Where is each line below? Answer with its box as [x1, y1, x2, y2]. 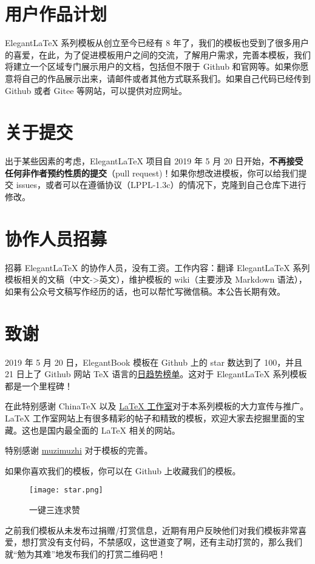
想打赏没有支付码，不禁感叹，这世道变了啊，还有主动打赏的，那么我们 [21, 535, 302, 548]
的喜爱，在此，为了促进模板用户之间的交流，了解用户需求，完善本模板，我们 [5, 48, 311, 61]
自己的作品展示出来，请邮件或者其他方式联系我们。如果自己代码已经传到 [21, 72, 311, 84]
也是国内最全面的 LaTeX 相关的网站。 [30, 423, 180, 436]
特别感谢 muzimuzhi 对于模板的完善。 [5, 444, 153, 457]
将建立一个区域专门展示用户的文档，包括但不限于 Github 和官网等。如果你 [5, 60, 300, 73]
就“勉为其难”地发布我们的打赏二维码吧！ [5, 547, 166, 560]
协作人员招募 [5, 226, 107, 250]
